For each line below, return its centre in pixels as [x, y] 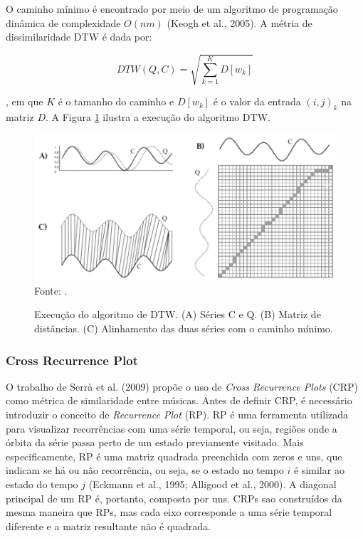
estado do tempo [42, 484]
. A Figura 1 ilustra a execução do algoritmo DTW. [158, 117]
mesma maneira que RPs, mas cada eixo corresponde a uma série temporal [169, 512]
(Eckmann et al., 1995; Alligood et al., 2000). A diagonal [212, 484]
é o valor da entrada [257, 101]
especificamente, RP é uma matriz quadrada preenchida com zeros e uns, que [174, 456]
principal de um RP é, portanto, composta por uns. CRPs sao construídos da [174, 498]
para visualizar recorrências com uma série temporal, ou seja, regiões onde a [172, 428]
